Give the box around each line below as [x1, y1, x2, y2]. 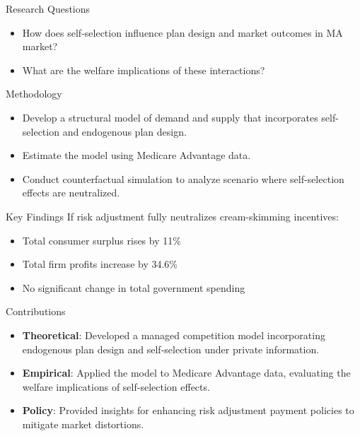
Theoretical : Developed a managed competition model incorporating [22, 327, 325, 342]
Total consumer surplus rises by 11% [22, 232, 181, 247]
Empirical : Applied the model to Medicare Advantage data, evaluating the [22, 365, 351, 380]
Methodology [6, 86, 62, 101]
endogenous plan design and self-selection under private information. [22, 341, 320, 356]
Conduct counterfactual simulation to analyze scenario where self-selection [22, 171, 344, 186]
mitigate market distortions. [22, 416, 144, 431]
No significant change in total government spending [22, 280, 245, 295]
